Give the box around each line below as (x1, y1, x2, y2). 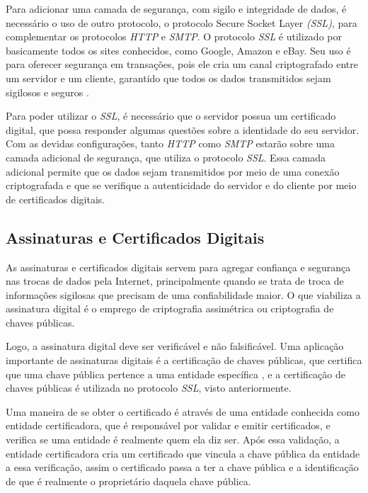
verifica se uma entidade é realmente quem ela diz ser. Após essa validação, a (6, 432, 340, 447)
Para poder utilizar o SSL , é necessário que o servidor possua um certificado (6, 108, 336, 123)
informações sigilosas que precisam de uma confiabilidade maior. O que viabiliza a (6, 287, 361, 302)
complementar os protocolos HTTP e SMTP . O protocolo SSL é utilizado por (6, 29, 342, 44)
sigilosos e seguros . (6, 84, 89, 99)
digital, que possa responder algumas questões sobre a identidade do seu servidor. (6, 122, 360, 137)
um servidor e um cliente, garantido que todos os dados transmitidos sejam (6, 70, 331, 85)
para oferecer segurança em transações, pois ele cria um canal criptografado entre (6, 57, 359, 72)
